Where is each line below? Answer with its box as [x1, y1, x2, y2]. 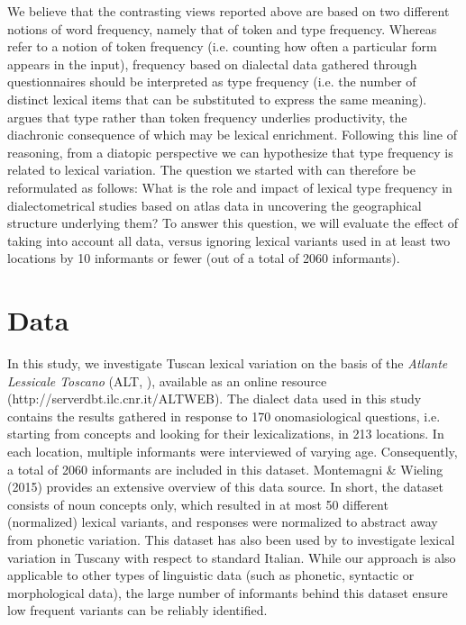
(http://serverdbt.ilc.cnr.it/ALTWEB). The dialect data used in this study [7, 389, 422, 408]
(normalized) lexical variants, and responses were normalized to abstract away [7, 512, 438, 531]
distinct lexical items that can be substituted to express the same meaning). [7, 89, 427, 108]
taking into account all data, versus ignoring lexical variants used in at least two [7, 231, 451, 249]
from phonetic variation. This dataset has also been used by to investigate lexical [7, 530, 455, 548]
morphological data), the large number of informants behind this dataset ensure [7, 583, 448, 602]
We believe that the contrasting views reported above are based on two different [7, 2, 450, 20]
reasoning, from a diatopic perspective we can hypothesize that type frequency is [7, 142, 453, 161]
